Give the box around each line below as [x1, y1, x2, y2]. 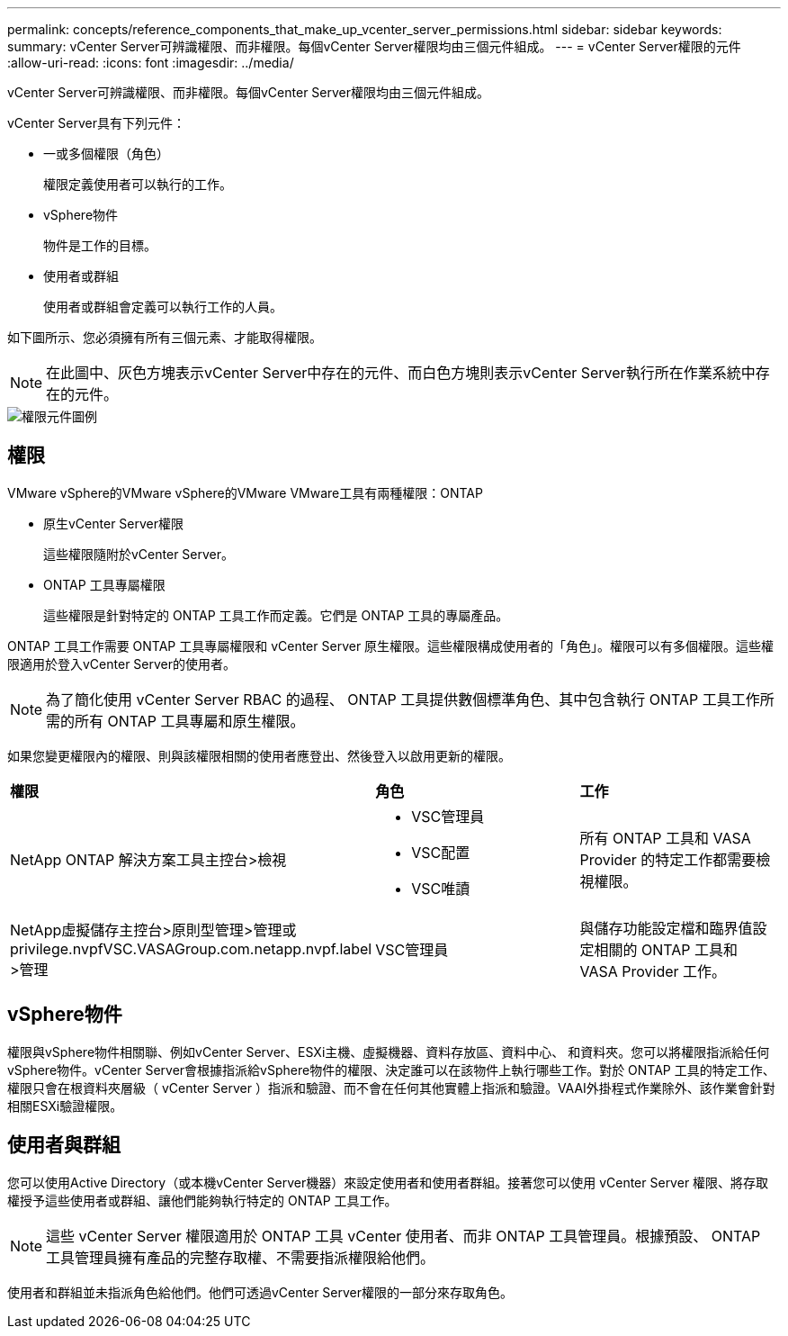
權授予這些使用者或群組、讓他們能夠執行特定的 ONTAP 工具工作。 [7, 1192, 398, 1208]
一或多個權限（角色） [43, 146, 169, 161]
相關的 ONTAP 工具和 [594, 940, 738, 959]
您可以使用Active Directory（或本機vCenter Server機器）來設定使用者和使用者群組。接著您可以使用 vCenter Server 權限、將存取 [7, 1174, 769, 1190]
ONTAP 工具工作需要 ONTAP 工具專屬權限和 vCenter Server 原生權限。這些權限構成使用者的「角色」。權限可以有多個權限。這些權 [7, 637, 775, 654]
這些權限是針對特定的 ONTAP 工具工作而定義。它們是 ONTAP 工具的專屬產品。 [43, 607, 509, 623]
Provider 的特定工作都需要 [579, 850, 757, 869]
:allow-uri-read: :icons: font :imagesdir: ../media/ [7, 55, 294, 70]
